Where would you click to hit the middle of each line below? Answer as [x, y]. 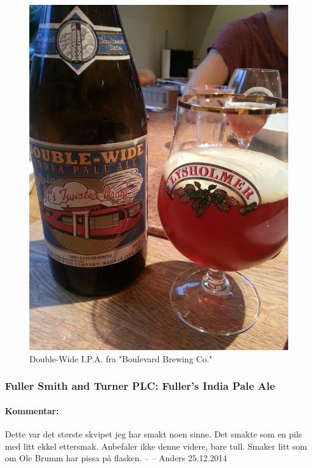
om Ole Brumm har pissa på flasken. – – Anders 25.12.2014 [116, 458]
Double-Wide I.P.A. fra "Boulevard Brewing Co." [121, 358]
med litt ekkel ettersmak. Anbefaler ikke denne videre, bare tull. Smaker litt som [156, 446]
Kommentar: [32, 410]
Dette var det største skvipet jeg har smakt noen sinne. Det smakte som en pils [154, 434]
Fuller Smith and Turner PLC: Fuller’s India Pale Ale [140, 386]
